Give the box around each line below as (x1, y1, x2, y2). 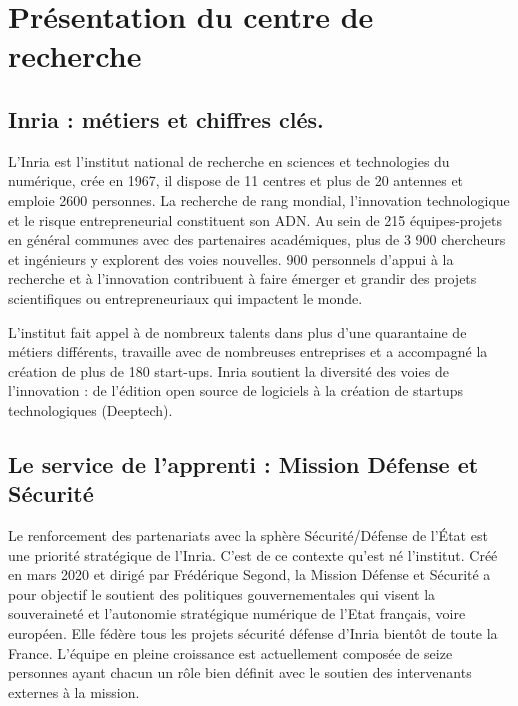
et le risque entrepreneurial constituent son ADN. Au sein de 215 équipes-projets (8, 209, 502, 230)
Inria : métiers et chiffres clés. (8, 103, 324, 134)
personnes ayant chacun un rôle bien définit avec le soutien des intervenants (8, 662, 472, 683)
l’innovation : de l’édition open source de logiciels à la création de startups (8, 380, 464, 401)
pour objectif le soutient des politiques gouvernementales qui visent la (8, 583, 436, 604)
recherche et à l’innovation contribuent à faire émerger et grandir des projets (8, 268, 477, 289)
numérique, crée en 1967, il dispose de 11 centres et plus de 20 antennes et (8, 170, 464, 191)
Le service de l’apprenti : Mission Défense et (8, 448, 479, 479)
